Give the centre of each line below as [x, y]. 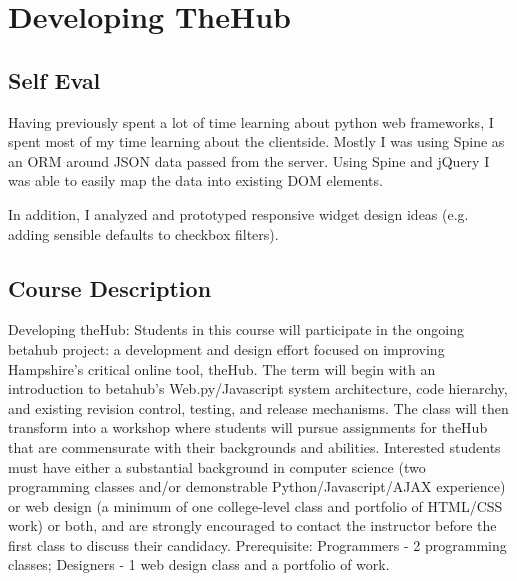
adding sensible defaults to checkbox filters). [143, 233]
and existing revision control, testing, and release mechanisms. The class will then [258, 407]
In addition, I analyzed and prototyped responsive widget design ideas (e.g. [238, 213]
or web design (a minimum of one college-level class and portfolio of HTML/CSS [255, 505]
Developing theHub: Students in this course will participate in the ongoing [236, 329]
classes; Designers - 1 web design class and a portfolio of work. [199, 564]
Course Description [110, 287]
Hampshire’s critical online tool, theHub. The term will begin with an [222, 368]
